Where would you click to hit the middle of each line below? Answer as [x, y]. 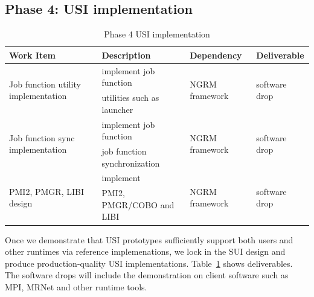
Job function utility [45, 84]
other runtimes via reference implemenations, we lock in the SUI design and [145, 251]
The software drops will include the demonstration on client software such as [147, 275]
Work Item [32, 55]
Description [126, 55]
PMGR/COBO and [138, 204]
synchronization [131, 163]
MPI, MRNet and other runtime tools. [76, 286]
